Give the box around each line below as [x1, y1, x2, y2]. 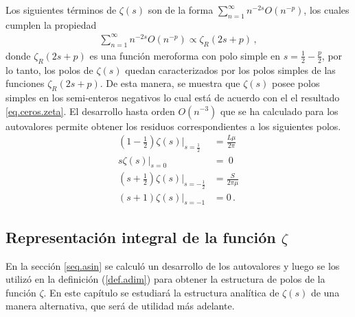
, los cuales [304, 3, 350, 16]
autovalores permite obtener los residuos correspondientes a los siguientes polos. [5, 118, 341, 133]
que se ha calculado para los [220, 103, 339, 118]
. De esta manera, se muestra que [100, 76, 240, 90]
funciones [5, 76, 45, 90]
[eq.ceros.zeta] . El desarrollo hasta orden [5, 103, 175, 118]
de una [310, 285, 340, 299]
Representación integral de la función [5, 226, 276, 247]
